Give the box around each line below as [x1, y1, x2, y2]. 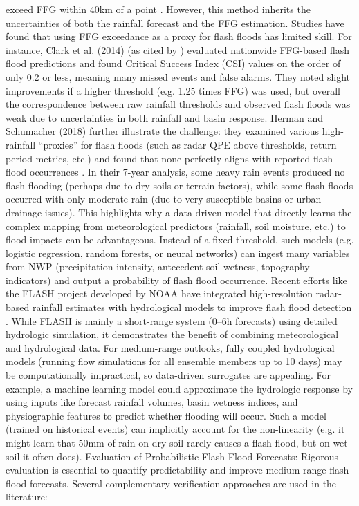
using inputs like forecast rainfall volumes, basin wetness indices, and [6, 395, 298, 409]
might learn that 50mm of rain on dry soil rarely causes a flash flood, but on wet [6, 435, 348, 449]
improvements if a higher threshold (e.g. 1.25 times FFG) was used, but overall [6, 83, 341, 97]
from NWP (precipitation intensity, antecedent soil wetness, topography [6, 259, 310, 274]
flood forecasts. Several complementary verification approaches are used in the [6, 476, 337, 490]
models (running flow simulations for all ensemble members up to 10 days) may [6, 354, 342, 368]
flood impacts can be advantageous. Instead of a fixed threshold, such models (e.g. [6, 232, 354, 247]
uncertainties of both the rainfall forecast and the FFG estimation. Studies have [6, 15, 344, 30]
